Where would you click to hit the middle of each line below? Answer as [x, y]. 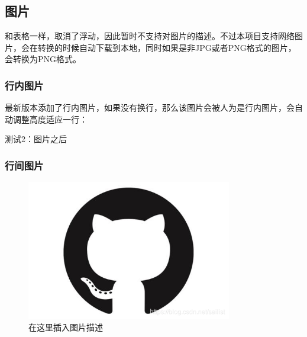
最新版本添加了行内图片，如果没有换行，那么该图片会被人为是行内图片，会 [150, 107]
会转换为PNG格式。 [43, 59]
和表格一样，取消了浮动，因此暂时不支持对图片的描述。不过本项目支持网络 [150, 36]
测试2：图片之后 [36, 139]
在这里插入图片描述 [66, 327]
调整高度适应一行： [50, 119]
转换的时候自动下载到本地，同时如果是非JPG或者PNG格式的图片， [167, 47]
